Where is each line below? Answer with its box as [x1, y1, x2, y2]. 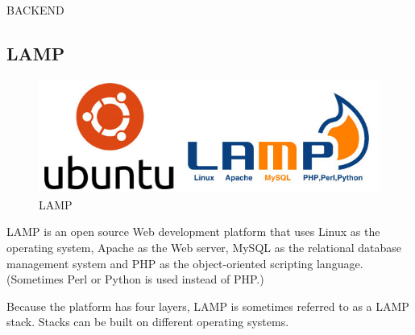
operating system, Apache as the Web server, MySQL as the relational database [6, 238, 402, 255]
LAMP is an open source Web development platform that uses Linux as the [6, 223, 380, 240]
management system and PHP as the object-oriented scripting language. [6, 254, 363, 271]
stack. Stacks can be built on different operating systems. [6, 313, 289, 330]
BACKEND [6, 2, 64, 18]
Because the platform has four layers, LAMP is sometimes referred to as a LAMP [6, 297, 409, 314]
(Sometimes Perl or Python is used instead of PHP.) [6, 271, 264, 287]
